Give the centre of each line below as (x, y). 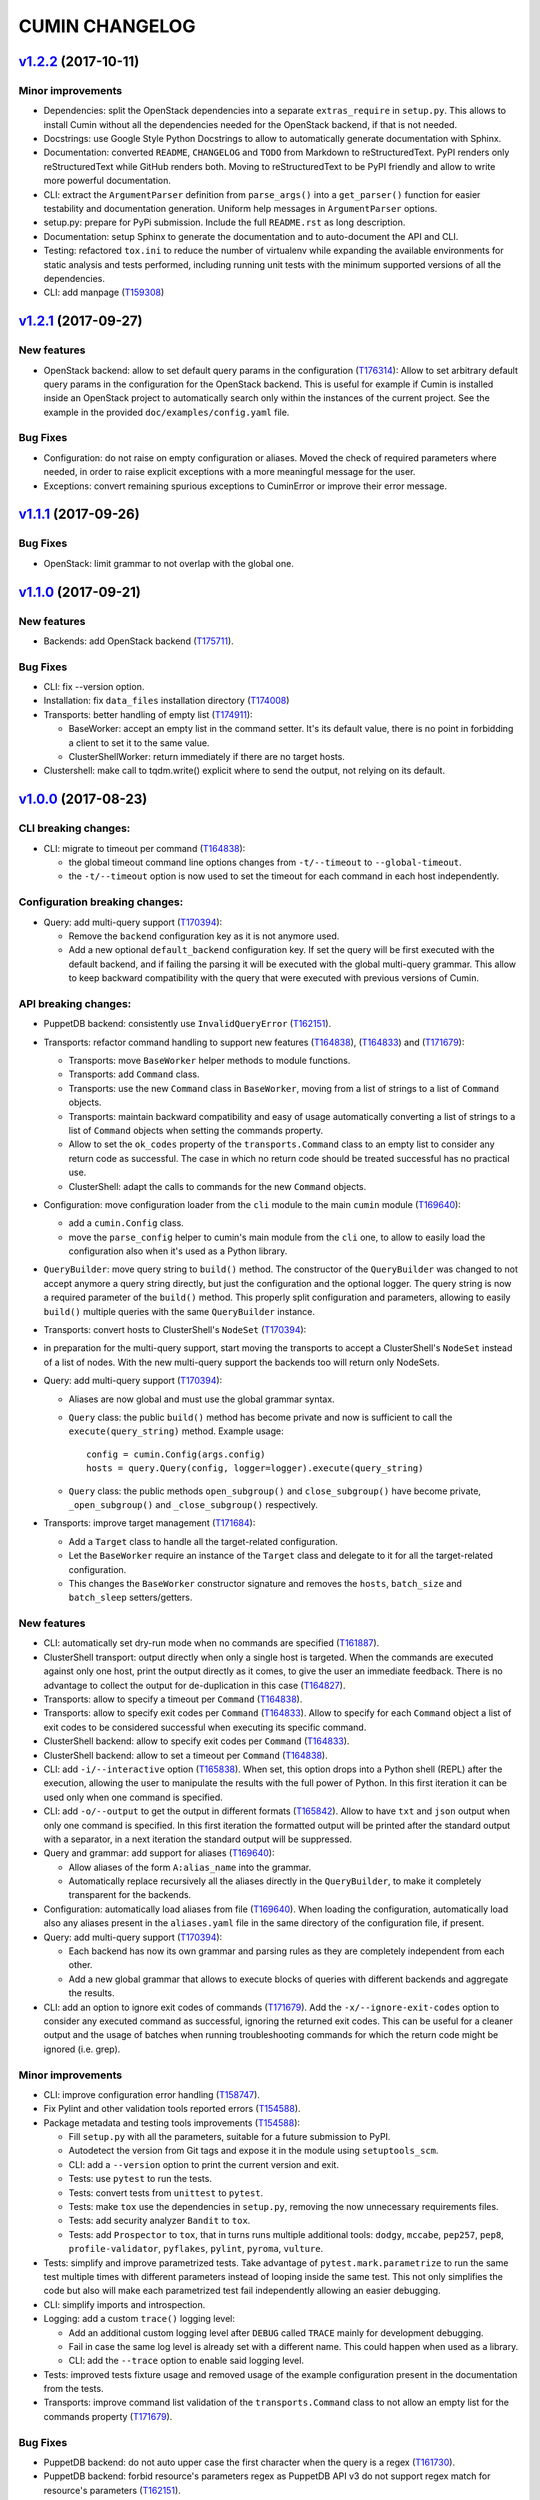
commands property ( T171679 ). (108, 2416)
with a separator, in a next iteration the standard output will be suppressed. (198, 1839)
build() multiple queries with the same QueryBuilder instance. (179, 1311)
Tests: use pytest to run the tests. (140, 2179)
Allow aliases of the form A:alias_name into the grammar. (190, 1867)
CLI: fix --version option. (94, 687)
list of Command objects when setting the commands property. (196, 1130)
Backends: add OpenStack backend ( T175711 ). (138, 641)
